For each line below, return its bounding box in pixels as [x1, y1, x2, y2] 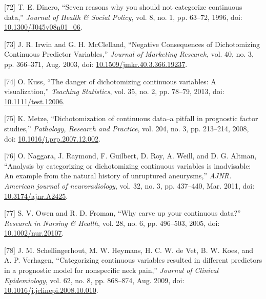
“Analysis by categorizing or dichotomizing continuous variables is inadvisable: [4, 160, 251, 171]
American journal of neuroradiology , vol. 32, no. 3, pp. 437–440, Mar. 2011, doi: [4, 180, 255, 191]
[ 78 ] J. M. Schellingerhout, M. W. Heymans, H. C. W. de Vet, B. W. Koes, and [4, 244, 253, 255]
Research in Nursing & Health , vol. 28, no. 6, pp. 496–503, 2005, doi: [4, 217, 220, 228]
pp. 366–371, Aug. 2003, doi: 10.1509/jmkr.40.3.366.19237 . [4, 58, 188, 69]
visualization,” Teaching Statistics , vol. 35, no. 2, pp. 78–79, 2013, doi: [4, 86, 224, 97]
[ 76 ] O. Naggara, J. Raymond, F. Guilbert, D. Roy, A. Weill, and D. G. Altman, [4, 150, 257, 161]
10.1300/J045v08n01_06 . [4, 21, 83, 32]
